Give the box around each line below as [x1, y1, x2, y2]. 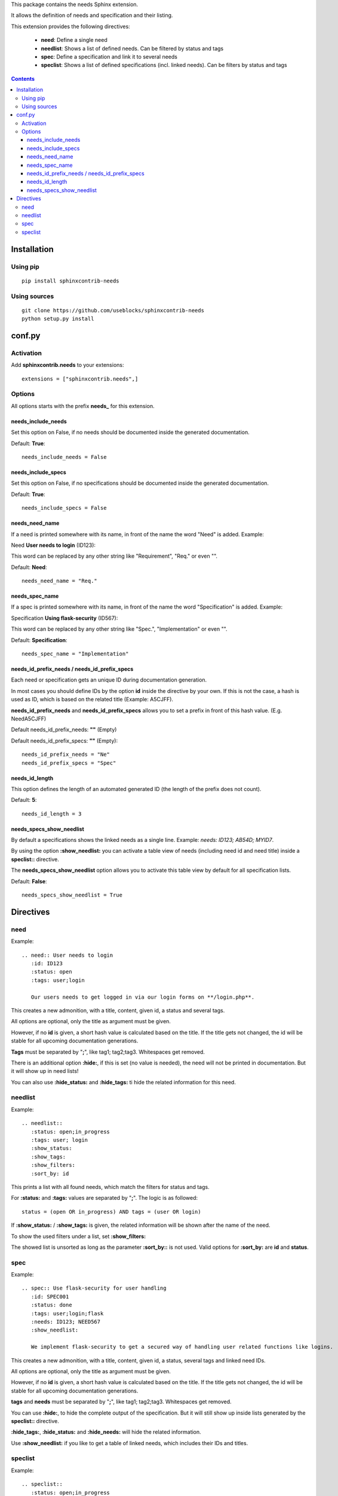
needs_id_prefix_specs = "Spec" [21, 759, 116, 766]
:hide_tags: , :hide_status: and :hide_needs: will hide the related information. [11, 1428, 201, 1436]
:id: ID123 [30, 960, 63, 966]
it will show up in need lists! [11, 1068, 79, 1075]
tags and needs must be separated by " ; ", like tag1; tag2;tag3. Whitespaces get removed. [11, 1398, 232, 1406]
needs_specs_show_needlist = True [21, 892, 122, 899]
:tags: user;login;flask [30, 1310, 104, 1316]
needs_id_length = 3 [21, 810, 82, 817]
